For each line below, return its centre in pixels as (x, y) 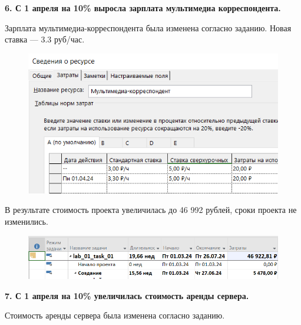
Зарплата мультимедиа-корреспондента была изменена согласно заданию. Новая (148, 27)
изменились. (27, 221)
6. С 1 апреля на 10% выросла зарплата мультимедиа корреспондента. (143, 8)
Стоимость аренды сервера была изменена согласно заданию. (115, 315)
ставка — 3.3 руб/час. (45, 39)
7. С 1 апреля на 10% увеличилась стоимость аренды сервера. (127, 295)
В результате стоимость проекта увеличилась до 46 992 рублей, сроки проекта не (151, 210)
